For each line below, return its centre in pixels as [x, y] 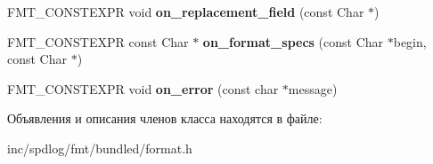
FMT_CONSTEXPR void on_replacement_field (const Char [186, 12]
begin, [410, 41]
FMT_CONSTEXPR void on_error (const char [143, 88]
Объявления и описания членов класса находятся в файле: [165, 118]
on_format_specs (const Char [293, 41]
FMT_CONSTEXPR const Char [98, 41]
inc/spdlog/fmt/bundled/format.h [100, 148]
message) [313, 88]
